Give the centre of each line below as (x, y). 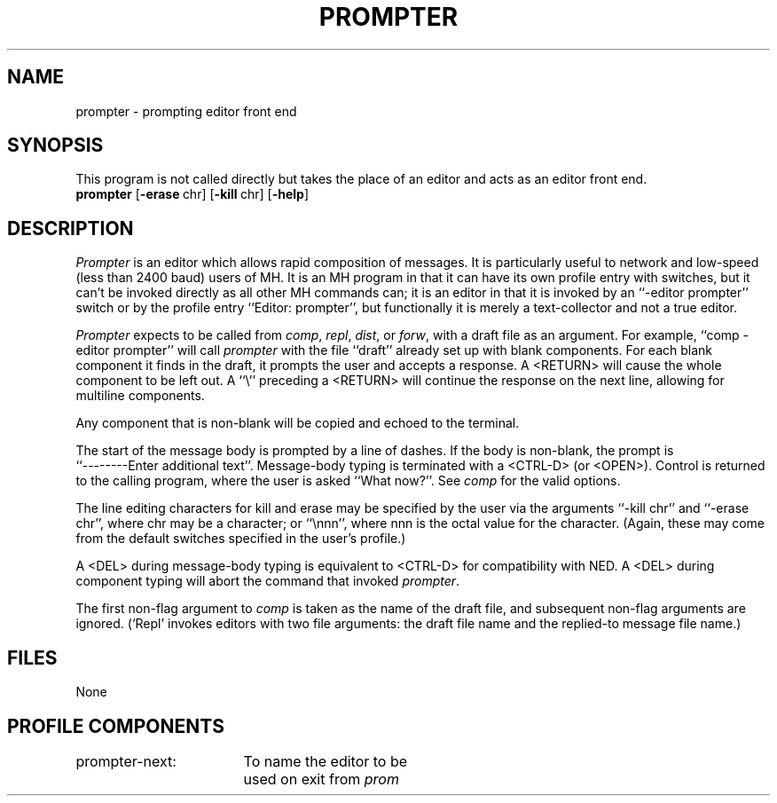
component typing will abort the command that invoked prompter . (268, 581)
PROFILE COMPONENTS (116, 726)
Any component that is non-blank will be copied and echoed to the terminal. (298, 423)
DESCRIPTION (71, 228)
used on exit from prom (321, 779)
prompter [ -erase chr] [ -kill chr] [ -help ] (192, 194)
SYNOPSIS (55, 146)
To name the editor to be (326, 761)
